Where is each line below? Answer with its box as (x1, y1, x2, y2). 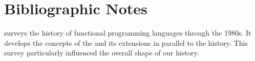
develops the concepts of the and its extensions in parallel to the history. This (4, 37, 248, 48)
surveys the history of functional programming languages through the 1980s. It (4, 27, 251, 38)
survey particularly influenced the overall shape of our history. (4, 47, 199, 58)
